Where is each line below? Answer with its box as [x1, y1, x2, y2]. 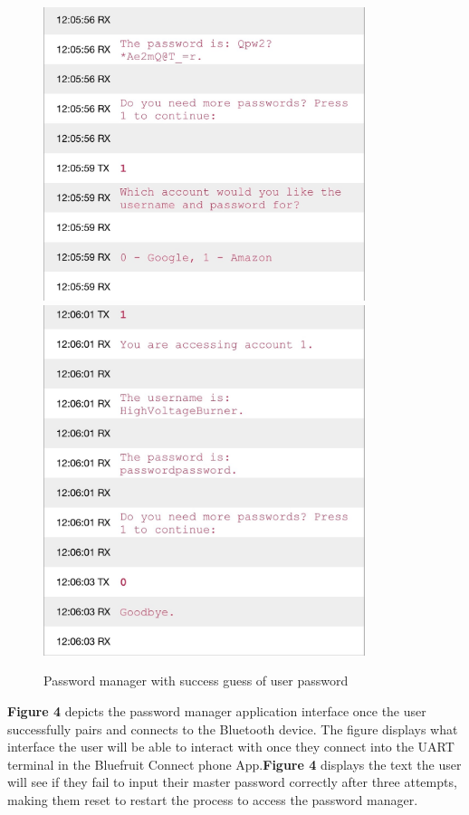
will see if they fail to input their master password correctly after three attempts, [7, 772, 457, 791]
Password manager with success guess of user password [43, 671, 349, 690]
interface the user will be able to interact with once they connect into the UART [7, 737, 455, 756]
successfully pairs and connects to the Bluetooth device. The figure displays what [7, 719, 458, 738]
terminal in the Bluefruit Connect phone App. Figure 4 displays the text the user [7, 754, 462, 773]
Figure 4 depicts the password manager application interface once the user [7, 702, 426, 721]
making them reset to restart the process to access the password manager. [7, 790, 418, 809]
